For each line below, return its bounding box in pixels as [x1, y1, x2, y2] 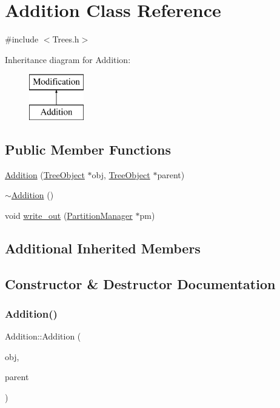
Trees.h [52, 33, 79, 45]
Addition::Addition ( [5, 330, 81, 343]
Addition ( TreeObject [5, 168, 85, 181]
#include [5, 33, 39, 45]
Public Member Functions [5, 139, 171, 158]
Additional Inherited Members [5, 238, 201, 257]
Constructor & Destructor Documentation [5, 274, 276, 293]
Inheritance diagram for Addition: [5, 53, 131, 65]
